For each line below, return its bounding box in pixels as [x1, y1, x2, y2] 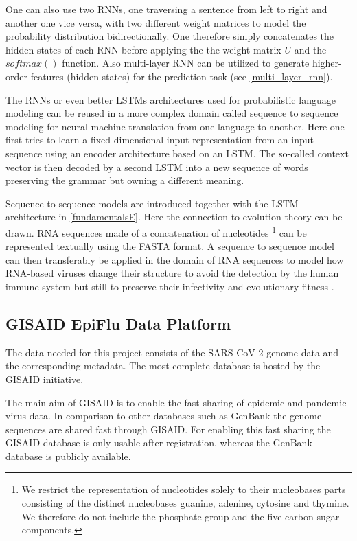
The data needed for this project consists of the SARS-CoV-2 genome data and [5, 345, 339, 359]
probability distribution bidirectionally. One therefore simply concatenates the [5, 29, 334, 43]
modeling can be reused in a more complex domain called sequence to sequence [5, 106, 338, 120]
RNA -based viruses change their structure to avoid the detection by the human [5, 266, 339, 280]
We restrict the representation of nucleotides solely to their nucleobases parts [21, 482, 346, 496]
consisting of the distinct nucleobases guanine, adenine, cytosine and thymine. [21, 496, 349, 510]
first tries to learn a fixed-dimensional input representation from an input [5, 133, 314, 147]
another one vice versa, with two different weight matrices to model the [5, 15, 306, 30]
